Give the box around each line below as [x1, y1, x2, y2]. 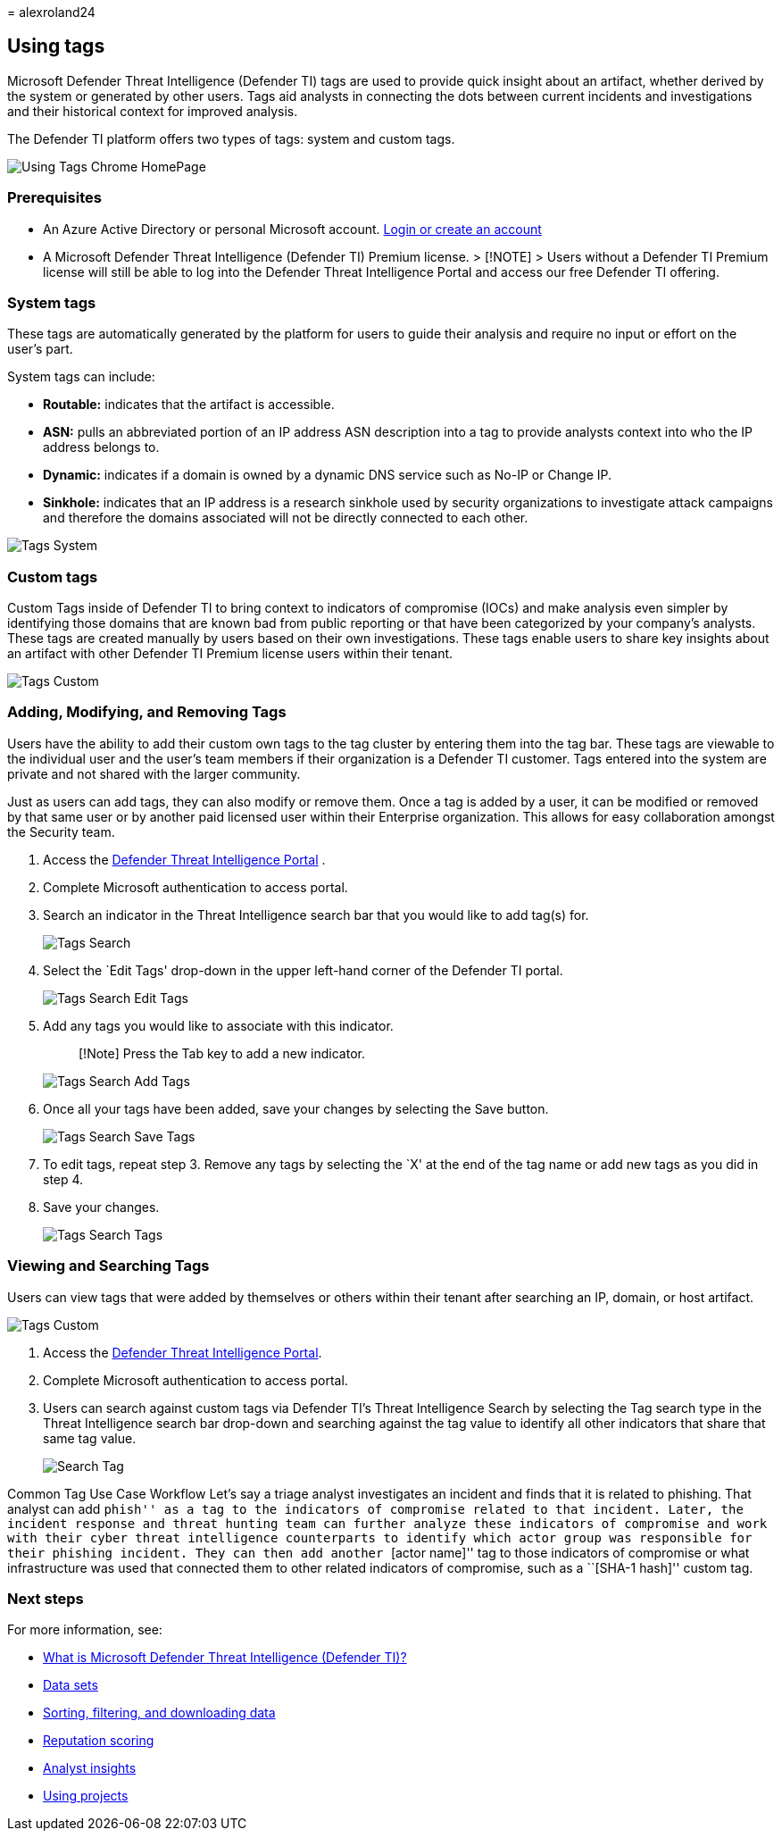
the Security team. [7, 823, 115, 840]
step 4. [43, 1171, 84, 1187]
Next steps [7, 1589, 84, 1608]
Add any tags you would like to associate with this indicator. [43, 1017, 394, 1033]
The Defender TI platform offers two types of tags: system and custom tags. [7, 130, 455, 146]
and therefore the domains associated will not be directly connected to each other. [43, 510, 528, 526]
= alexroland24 [7, 4, 96, 20]
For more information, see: [7, 1622, 162, 1638]
